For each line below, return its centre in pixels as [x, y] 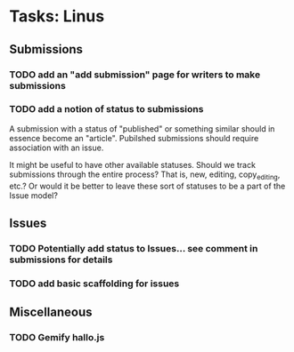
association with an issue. [57, 148]
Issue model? [33, 195]
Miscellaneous [51, 312]
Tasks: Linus [57, 16]
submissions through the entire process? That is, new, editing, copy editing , [145, 175]
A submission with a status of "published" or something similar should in [142, 128]
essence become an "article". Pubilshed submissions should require [134, 138]
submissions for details [61, 260]
